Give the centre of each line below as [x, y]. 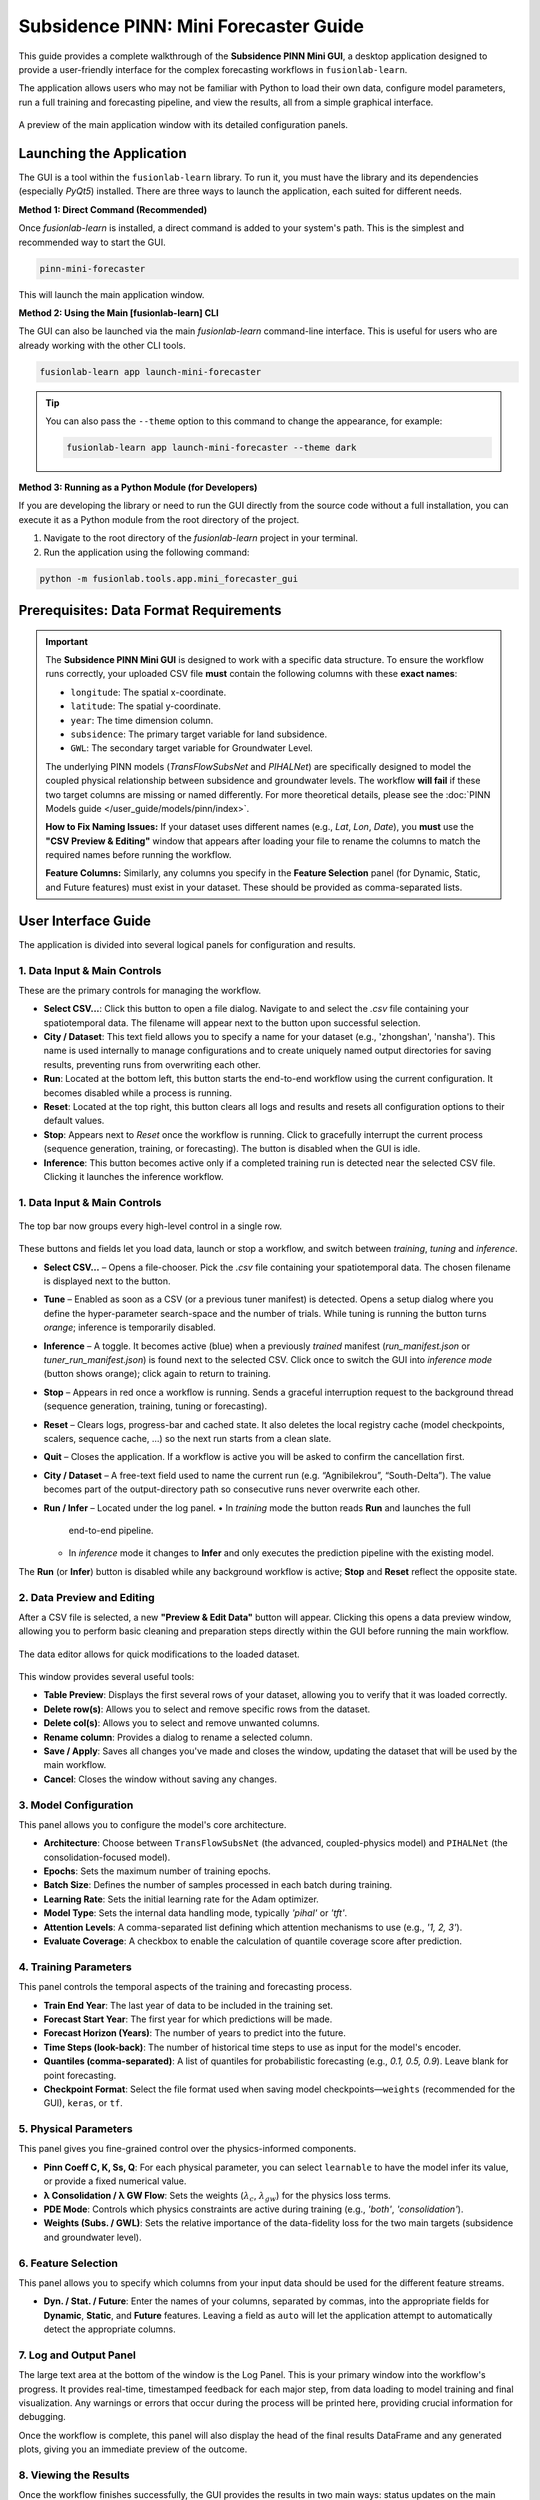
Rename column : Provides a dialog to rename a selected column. [178, 1737]
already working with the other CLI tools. [102, 345]
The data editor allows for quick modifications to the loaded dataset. [159, 1654]
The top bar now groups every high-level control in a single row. [150, 1226]
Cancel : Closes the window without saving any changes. [160, 1779]
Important [67, 641]
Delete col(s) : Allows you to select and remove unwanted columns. [181, 1723]
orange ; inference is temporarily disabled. [129, 1327]
